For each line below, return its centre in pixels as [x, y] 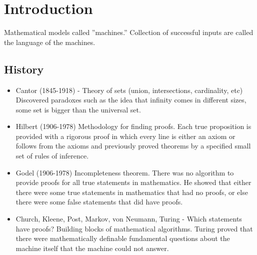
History [24, 69]
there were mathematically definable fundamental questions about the [123, 238]
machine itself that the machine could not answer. [92, 248]
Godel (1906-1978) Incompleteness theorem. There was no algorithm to [125, 172]
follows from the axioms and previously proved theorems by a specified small [133, 146]
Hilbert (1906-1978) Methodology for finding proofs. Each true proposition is [133, 126]
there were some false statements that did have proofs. [99, 202]
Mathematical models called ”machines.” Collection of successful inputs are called [129, 32]
